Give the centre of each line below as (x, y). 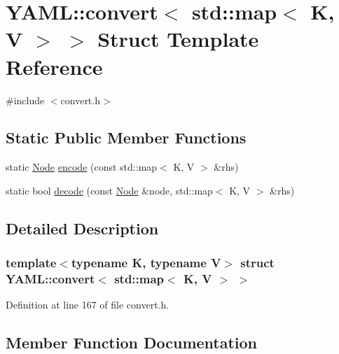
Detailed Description (82, 228)
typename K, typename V (146, 263)
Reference (54, 66)
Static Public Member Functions (126, 137)
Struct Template (178, 39)
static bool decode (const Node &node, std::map (109, 190)
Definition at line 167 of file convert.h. (88, 305)
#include (25, 100)
